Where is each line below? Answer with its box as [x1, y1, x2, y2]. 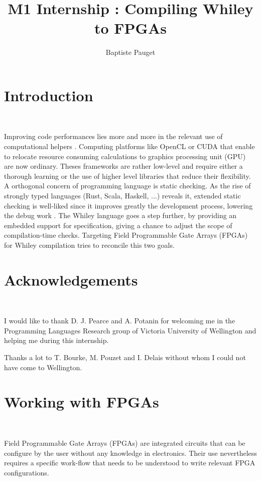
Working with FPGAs [4, 391, 159, 412]
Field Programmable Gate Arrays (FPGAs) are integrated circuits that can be [4, 437, 245, 448]
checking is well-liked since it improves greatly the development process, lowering [4, 200, 253, 211]
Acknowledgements [4, 269, 138, 290]
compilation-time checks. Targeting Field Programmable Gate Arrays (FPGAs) [4, 230, 248, 240]
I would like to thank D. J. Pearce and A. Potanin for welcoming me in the [4, 315, 235, 326]
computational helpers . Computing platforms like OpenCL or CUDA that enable [4, 141, 255, 152]
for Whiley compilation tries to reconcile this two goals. [4, 239, 175, 250]
